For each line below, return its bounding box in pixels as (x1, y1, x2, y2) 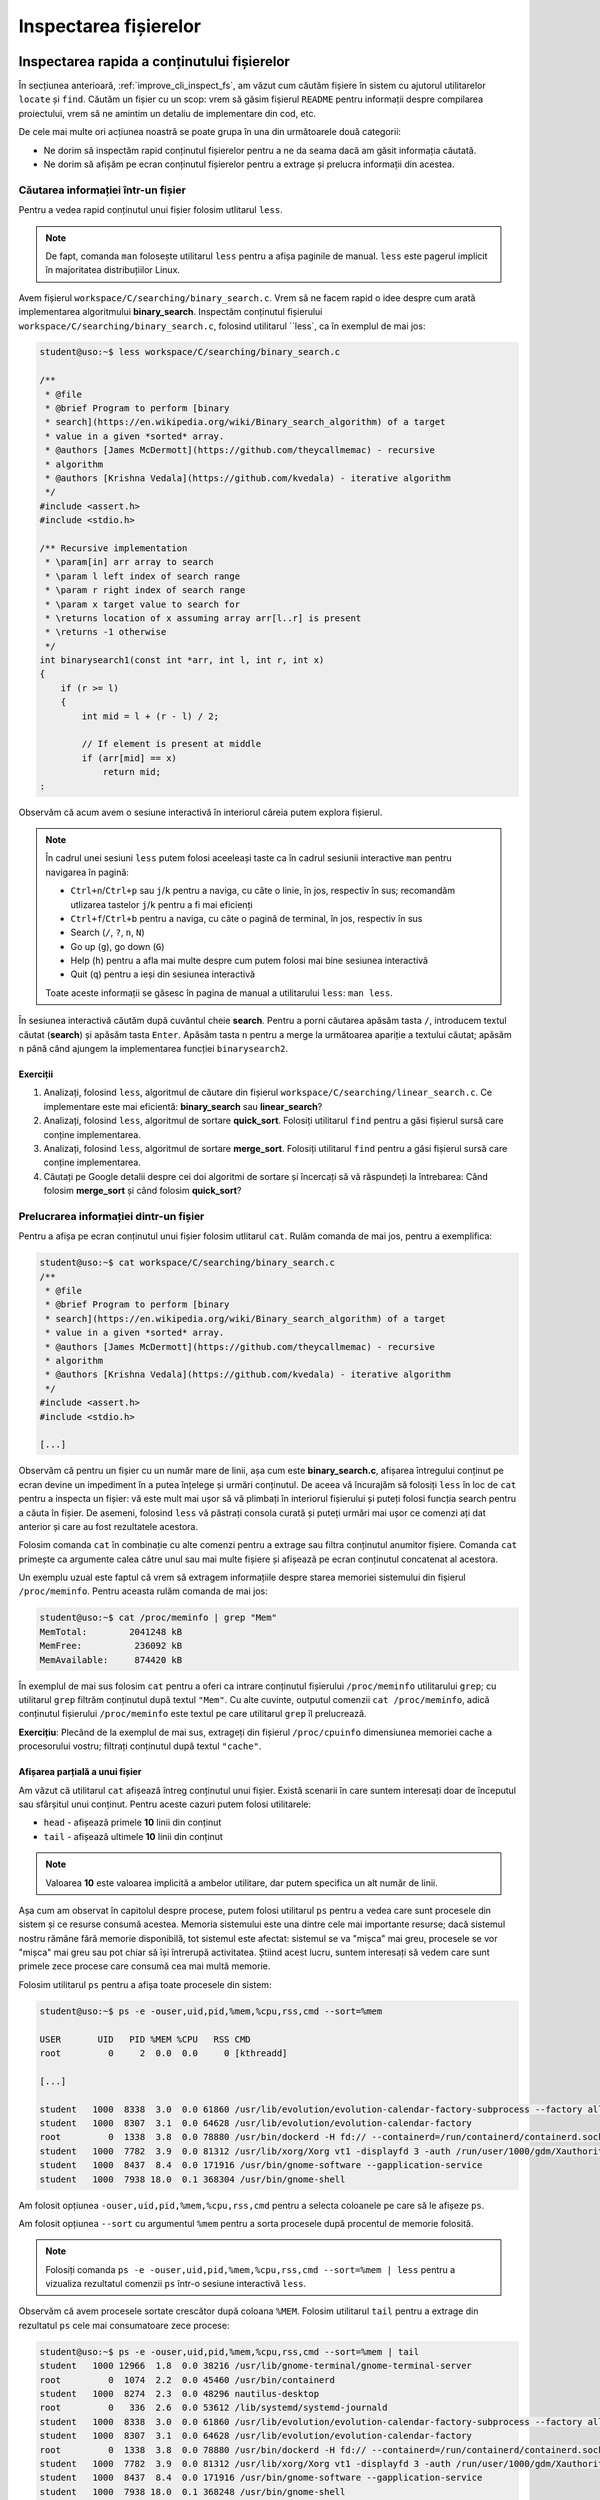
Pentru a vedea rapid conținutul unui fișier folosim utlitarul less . (18, 204, 284, 216)
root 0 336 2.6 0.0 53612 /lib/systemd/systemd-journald (39, 2402, 388, 2414)
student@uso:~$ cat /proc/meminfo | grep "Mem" (39, 1612, 277, 1624)
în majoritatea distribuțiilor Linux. (45, 264, 180, 276)
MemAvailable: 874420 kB (39, 1654, 183, 1665)
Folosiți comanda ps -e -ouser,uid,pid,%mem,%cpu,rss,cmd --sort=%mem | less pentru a (45, 2263, 456, 2275)
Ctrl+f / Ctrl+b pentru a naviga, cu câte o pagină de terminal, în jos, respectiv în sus (70, 912, 423, 924)
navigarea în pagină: (45, 866, 130, 878)
